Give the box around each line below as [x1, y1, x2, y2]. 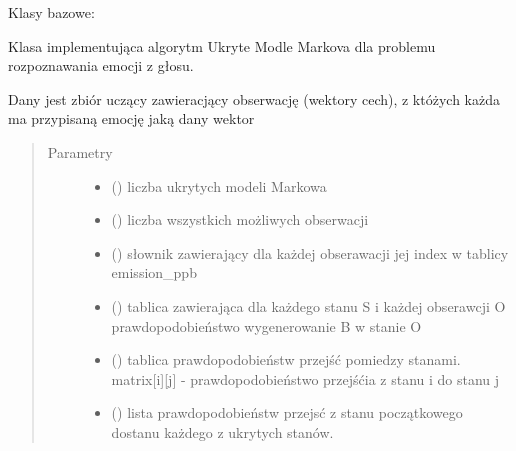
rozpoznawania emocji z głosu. [8, 55, 194, 76]
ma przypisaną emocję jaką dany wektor [8, 108, 255, 129]
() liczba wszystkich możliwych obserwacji [111, 209, 369, 230]
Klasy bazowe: [8, 2, 95, 22]
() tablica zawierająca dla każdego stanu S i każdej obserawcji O [111, 295, 506, 316]
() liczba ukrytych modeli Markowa [111, 175, 327, 196]
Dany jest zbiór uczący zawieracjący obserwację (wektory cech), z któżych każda [8, 88, 500, 109]
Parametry [47, 141, 113, 162]
